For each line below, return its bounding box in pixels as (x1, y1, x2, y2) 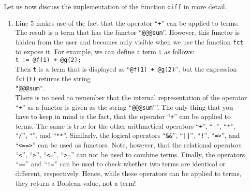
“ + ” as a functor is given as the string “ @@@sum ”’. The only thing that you (15, 102, 233, 112)
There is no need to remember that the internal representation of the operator (15, 92, 247, 102)
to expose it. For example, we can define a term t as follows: (15, 46, 194, 56)
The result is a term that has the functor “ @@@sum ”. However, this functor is (15, 27, 240, 37)
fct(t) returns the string (15, 73, 91, 83)
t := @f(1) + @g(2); (15, 57, 81, 64)
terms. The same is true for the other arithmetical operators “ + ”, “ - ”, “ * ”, (15, 120, 236, 131)
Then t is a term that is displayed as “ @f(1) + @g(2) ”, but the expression (15, 63, 237, 73)
